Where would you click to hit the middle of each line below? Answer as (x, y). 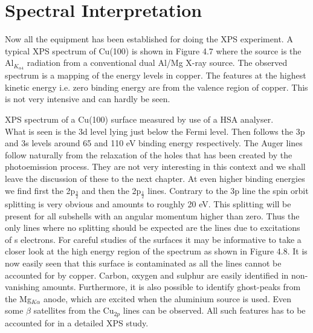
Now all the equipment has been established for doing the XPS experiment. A (149, 39)
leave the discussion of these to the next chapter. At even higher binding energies (155, 178)
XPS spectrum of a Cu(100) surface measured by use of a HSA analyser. (139, 119)
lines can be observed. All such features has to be (214, 310)
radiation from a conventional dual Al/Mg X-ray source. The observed (157, 63)
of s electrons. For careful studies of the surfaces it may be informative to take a (153, 239)
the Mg (18, 298)
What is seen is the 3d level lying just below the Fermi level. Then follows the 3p (155, 131)
